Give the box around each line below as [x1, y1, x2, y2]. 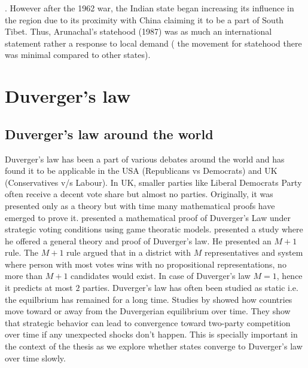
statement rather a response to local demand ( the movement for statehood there [5, 36, 302, 49]
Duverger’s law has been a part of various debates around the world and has [5, 152, 285, 165]
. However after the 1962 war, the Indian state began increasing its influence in [5, 2, 294, 14]
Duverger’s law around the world [5, 124, 214, 143]
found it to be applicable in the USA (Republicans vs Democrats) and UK [5, 164, 277, 177]
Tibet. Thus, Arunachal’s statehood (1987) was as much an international [5, 25, 272, 38]
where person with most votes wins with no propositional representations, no [5, 257, 286, 270]
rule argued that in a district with [66, 246, 191, 259]
